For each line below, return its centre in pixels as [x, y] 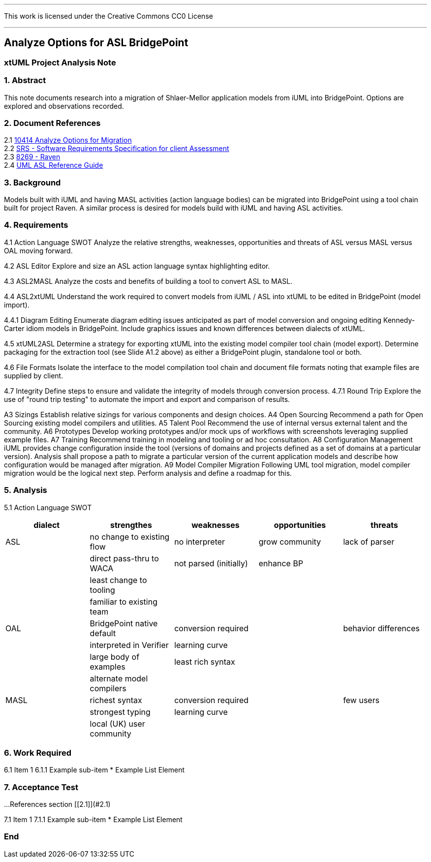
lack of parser [369, 541]
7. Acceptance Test [41, 787]
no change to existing [130, 537]
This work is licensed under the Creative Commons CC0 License [108, 16]
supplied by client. [34, 375]
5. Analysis [26, 490]
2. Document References [52, 123]
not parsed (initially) [211, 563]
